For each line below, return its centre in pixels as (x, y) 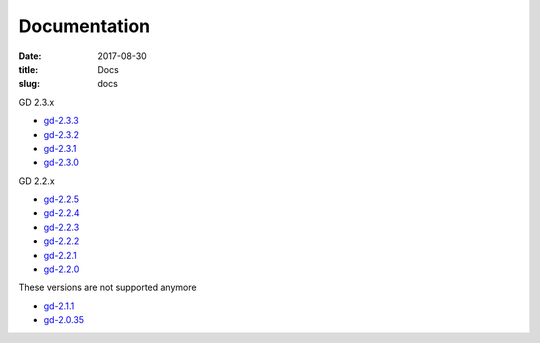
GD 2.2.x (36, 181)
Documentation (84, 26)
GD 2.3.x (36, 102)
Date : (30, 56)
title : (28, 69)
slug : (29, 84)
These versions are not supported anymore (107, 287)
